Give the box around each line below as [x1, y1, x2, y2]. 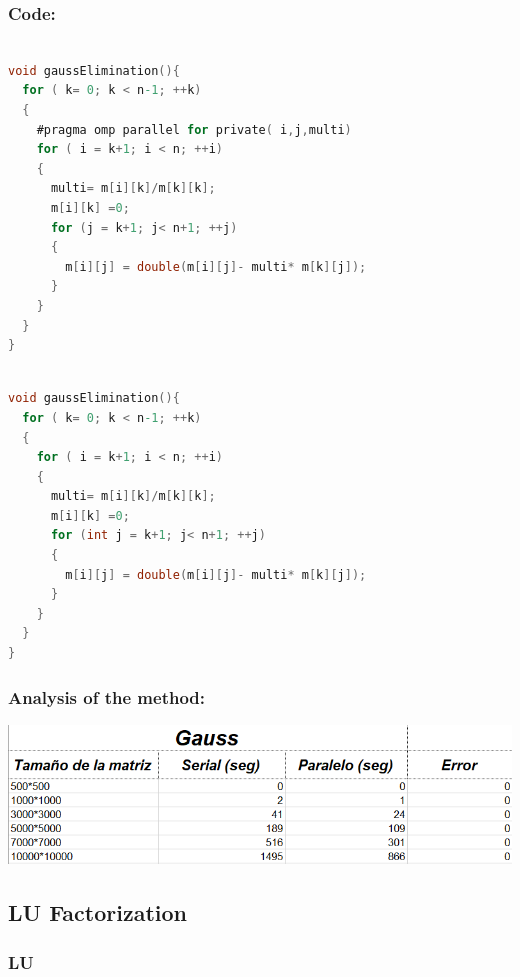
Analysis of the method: [8, 684, 206, 709]
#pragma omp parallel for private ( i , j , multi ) [36, 122, 352, 137]
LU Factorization [8, 897, 187, 928]
